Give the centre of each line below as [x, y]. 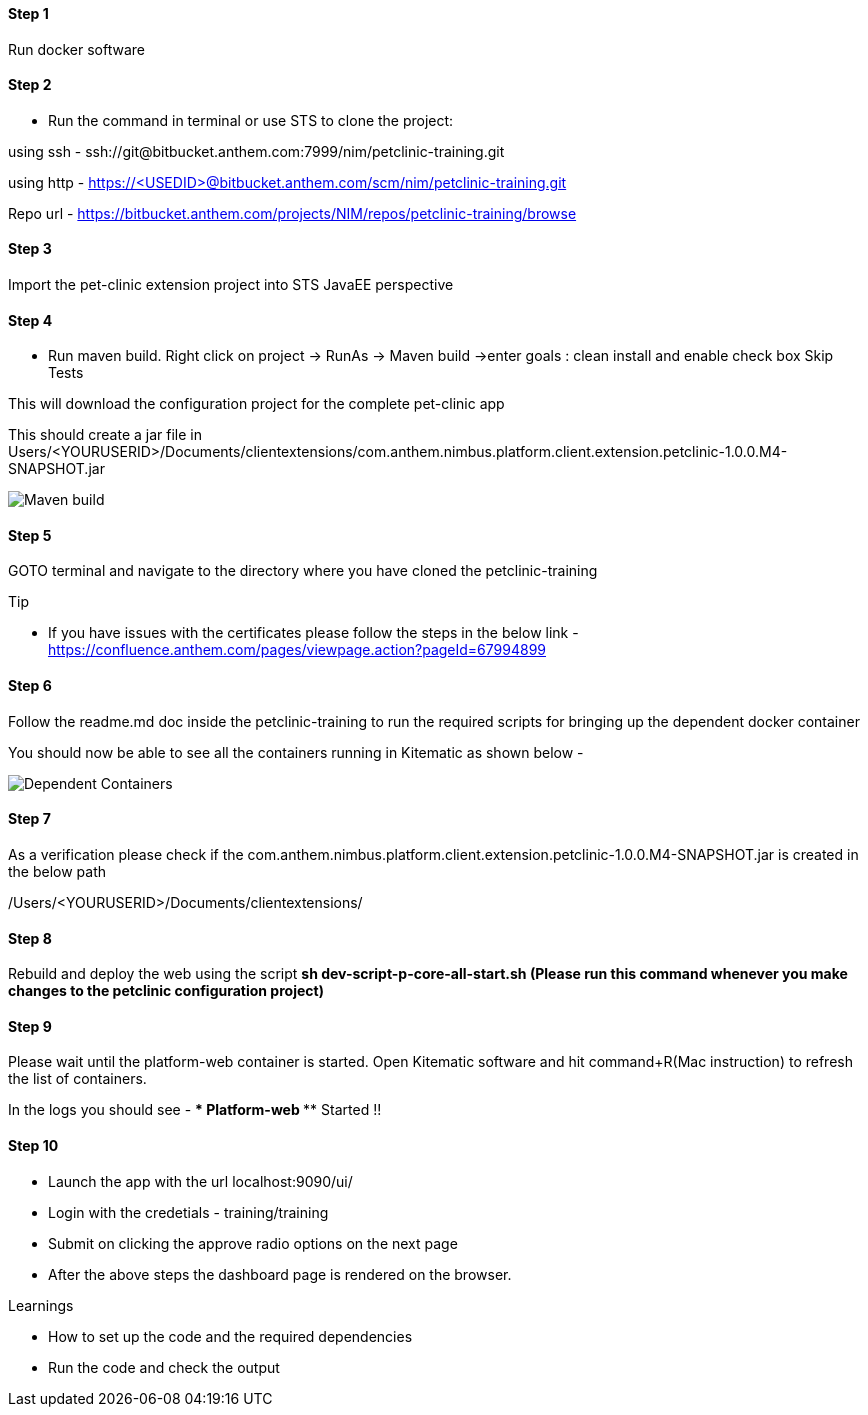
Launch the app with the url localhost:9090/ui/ [200, 1181]
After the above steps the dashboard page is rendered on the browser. [280, 1274]
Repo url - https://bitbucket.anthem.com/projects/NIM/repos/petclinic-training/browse [292, 213]
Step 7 [29, 819]
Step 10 [33, 1145]
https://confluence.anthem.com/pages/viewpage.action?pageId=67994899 [297, 650]
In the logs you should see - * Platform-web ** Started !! [195, 1110]
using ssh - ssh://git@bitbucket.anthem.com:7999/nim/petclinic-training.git [256, 151]
